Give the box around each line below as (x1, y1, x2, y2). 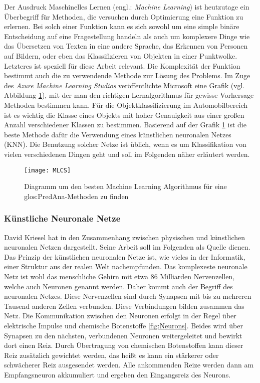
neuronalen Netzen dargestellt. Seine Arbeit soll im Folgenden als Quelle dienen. (4, 242, 250, 252)
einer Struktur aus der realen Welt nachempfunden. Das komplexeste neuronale (4, 261, 247, 272)
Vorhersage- (220, 90, 256, 100)
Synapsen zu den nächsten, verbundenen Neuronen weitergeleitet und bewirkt (4, 330, 242, 340)
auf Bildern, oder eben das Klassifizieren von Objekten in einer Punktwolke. (4, 50, 237, 61)
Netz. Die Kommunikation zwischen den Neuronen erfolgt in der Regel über (4, 310, 236, 321)
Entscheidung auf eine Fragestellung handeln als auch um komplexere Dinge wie (4, 31, 250, 41)
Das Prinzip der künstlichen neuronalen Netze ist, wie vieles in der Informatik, (4, 251, 245, 262)
